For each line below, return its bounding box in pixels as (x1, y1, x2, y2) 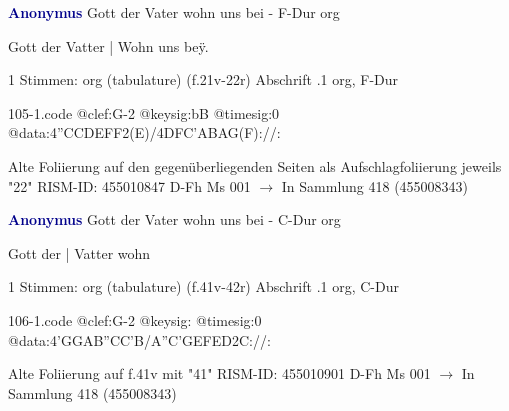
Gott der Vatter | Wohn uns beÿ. (8, 35, 209, 56)
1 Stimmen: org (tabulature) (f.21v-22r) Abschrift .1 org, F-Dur (8, 69, 399, 90)
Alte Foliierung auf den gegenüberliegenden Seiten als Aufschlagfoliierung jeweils (8, 155, 502, 176)
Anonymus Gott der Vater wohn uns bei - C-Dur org (8, 209, 341, 230)
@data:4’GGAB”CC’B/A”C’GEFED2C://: (8, 329, 271, 350)
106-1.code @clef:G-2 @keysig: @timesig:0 (8, 309, 262, 330)
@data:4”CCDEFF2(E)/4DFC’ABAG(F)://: (8, 122, 281, 143)
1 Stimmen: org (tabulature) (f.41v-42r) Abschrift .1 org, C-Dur (8, 276, 399, 297)
